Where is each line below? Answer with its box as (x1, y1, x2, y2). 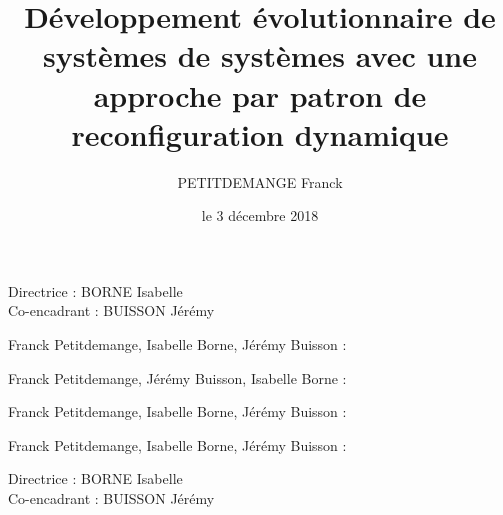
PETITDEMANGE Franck (177, 171, 343, 192)
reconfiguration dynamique (71, 113, 449, 154)
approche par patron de (93, 74, 427, 115)
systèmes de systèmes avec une (43, 35, 477, 76)
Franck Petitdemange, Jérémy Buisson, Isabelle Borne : (8, 367, 347, 388)
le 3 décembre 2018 (201, 205, 319, 226)
